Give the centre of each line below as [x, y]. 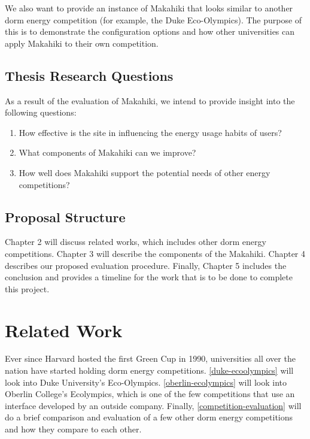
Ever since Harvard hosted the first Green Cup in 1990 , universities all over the [150, 358]
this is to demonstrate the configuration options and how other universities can [150, 31]
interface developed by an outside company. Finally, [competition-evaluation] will [153, 405]
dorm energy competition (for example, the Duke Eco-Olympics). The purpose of [154, 19]
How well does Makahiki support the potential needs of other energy [145, 172]
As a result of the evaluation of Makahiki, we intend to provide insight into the [150, 100]
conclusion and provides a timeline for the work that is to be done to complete [149, 277]
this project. [27, 288]
